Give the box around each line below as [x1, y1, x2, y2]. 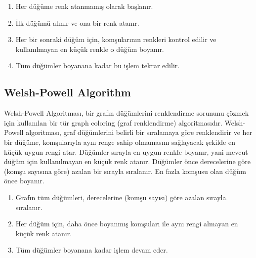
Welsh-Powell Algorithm [4, 85, 131, 100]
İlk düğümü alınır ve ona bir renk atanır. [15, 17, 139, 28]
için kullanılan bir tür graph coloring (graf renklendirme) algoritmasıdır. [4, 117, 222, 128]
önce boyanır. [4, 175, 44, 186]
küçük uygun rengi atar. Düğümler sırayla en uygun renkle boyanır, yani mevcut [4, 146, 248, 157]
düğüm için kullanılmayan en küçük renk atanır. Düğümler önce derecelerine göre [4, 156, 251, 167]
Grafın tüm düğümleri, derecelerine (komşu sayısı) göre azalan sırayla [15, 192, 226, 202]
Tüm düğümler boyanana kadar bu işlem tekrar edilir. [15, 60, 180, 71]
